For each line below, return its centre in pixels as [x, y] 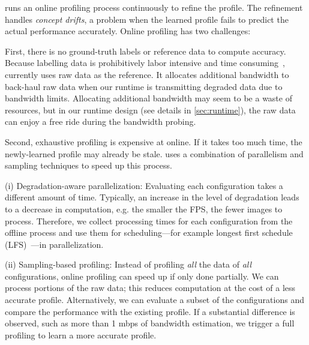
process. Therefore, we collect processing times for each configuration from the [149, 220]
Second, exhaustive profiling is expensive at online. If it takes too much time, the [154, 141]
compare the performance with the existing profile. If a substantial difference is [150, 311]
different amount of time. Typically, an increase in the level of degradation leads [152, 197]
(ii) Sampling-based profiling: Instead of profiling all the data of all [128, 264]
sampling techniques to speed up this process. [88, 165]
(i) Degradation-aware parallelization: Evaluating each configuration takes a [144, 185]
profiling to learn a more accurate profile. [81, 334]
